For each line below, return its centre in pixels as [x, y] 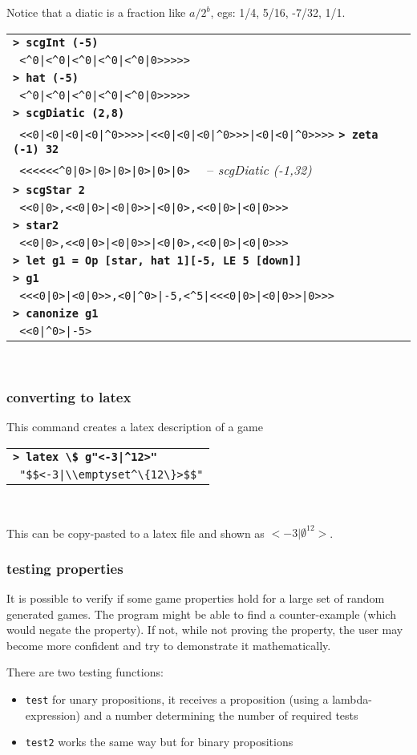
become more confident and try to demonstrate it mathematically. [169, 645]
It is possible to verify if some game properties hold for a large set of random [196, 598]
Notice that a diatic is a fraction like [96, 12]
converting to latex [69, 397]
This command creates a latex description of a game [135, 427]
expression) [53, 715]
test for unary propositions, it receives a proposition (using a [177, 698]
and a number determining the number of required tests [221, 715]
